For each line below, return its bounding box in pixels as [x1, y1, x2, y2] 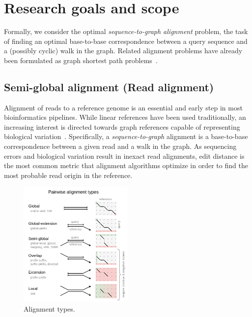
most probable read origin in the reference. [4, 170, 133, 180]
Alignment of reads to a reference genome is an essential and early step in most [4, 102, 243, 112]
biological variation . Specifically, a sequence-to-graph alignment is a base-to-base [4, 131, 248, 141]
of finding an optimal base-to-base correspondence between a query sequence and [4, 35, 248, 46]
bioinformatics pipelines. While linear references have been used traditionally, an [4, 112, 246, 122]
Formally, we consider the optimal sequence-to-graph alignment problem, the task [4, 26, 248, 36]
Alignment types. [24, 304, 75, 314]
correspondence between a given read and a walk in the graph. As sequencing [4, 141, 237, 151]
